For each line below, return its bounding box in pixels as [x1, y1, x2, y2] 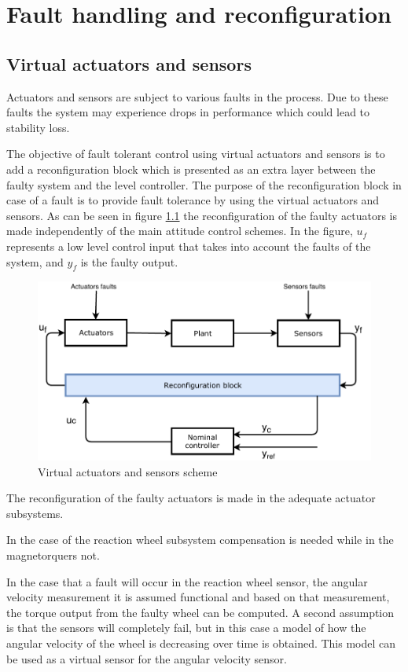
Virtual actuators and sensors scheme [38, 463, 218, 479]
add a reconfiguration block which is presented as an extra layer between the [6, 160, 376, 177]
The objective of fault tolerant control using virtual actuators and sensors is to [6, 145, 385, 162]
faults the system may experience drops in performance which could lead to [6, 104, 370, 120]
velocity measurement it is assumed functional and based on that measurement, [6, 589, 390, 605]
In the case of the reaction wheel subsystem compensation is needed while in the [6, 531, 394, 548]
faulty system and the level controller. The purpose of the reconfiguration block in [6, 176, 402, 193]
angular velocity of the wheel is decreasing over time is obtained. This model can [6, 634, 396, 651]
